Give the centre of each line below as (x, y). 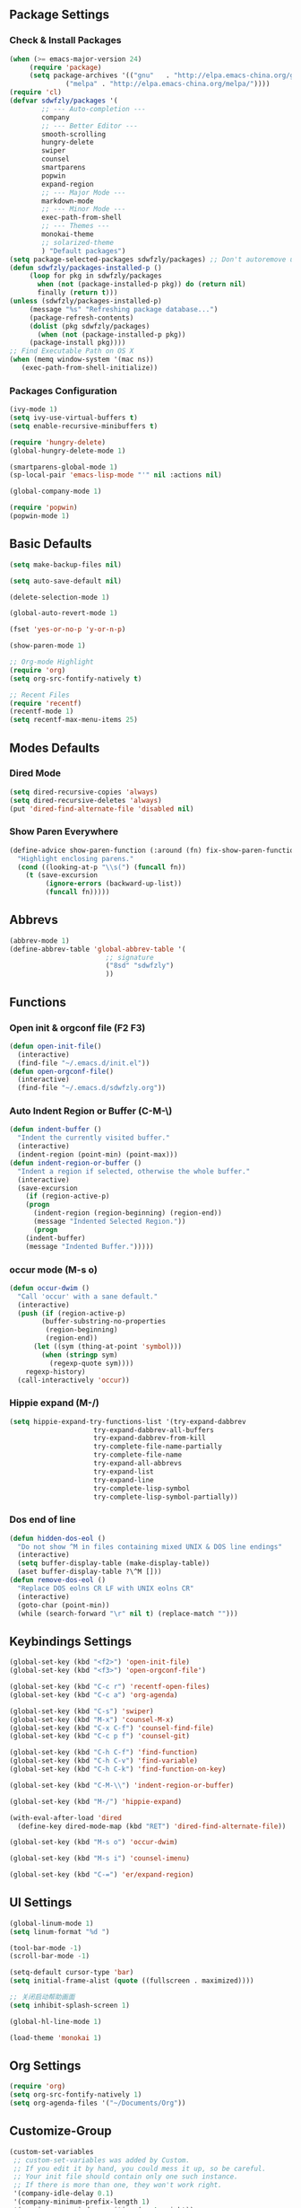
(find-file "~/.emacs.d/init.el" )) (84, 1063)
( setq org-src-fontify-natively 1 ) (76, 2095)
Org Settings (45, 2066)
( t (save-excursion (62, 875)
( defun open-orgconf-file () (62, 1071)
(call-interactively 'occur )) (73, 1380)
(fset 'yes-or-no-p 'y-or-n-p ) (68, 629)
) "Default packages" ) (84, 251)
